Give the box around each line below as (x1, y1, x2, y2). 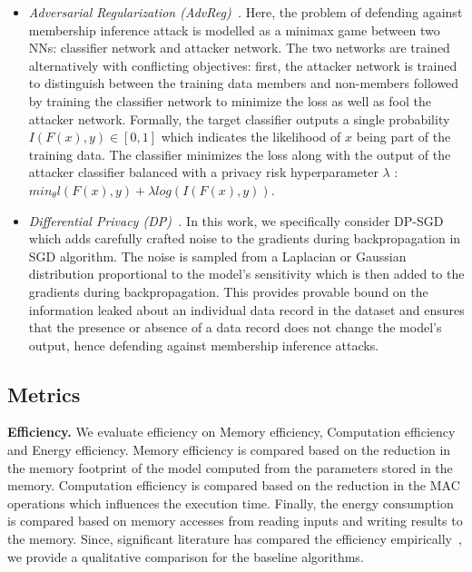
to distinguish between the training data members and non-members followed (28, 74, 459, 93)
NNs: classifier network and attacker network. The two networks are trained (28, 38, 450, 57)
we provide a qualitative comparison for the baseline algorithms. (7, 547, 364, 566)
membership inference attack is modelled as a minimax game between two (28, 20, 440, 39)
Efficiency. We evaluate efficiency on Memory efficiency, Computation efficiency (7, 422, 456, 441)
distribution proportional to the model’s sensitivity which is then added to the (28, 264, 465, 283)
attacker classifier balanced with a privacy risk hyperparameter (28, 163, 379, 182)
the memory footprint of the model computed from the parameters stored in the (7, 458, 453, 477)
